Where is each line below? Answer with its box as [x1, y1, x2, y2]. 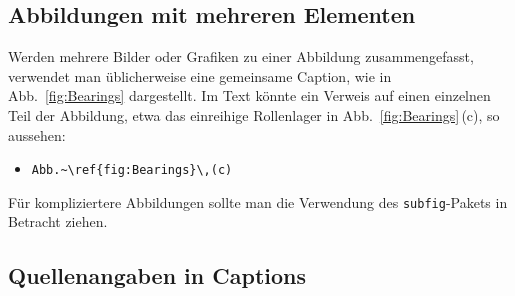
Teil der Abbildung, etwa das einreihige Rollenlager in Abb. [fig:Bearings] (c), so [8, 104, 500, 125]
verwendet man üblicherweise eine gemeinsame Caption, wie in [8, 65, 392, 86]
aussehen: [8, 124, 66, 145]
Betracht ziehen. [8, 211, 108, 232]
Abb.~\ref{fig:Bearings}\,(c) [31, 163, 233, 178]
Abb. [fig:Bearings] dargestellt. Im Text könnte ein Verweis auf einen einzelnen [8, 85, 491, 106]
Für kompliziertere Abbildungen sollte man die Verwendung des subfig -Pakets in [8, 191, 508, 212]
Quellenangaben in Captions [8, 260, 306, 291]
